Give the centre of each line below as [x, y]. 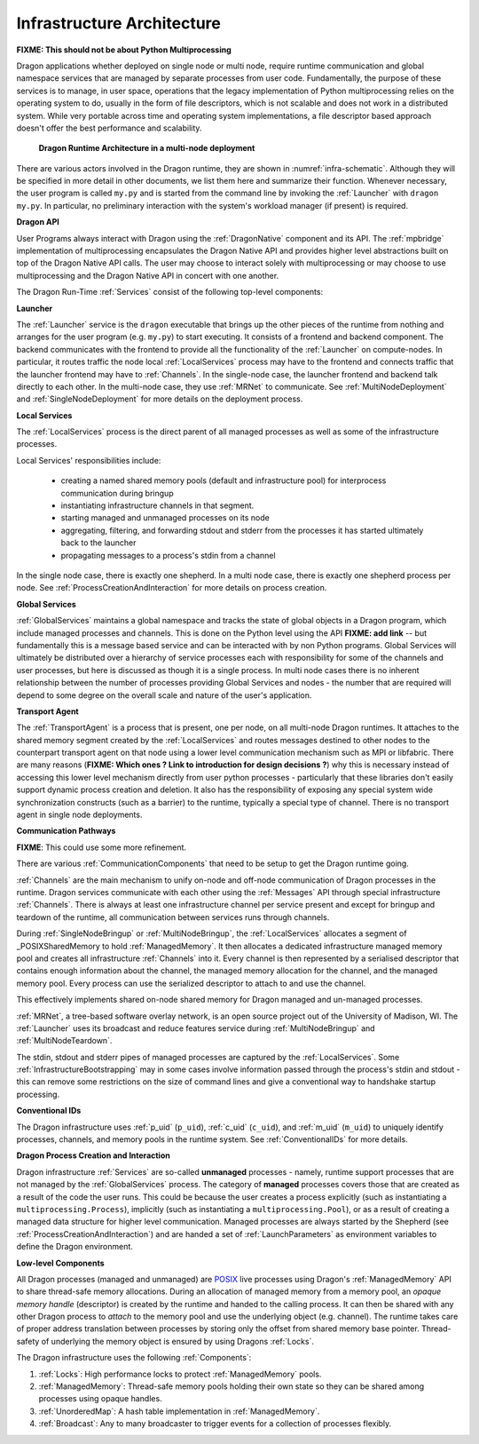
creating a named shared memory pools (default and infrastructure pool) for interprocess [224, 480]
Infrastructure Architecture [119, 23]
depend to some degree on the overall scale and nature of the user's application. [164, 695]
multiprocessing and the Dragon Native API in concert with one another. [148, 275]
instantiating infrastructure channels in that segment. [157, 505]
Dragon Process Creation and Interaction [93, 1155]
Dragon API [38, 222]
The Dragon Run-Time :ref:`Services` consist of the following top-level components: [170, 292]
